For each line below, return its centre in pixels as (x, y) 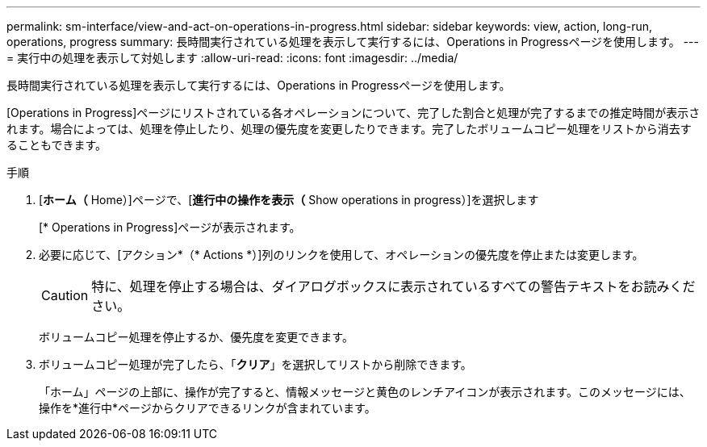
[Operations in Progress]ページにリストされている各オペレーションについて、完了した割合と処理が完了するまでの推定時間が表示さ (353, 113)
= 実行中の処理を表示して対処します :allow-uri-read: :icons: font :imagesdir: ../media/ (232, 58)
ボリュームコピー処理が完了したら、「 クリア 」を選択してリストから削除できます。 (255, 364)
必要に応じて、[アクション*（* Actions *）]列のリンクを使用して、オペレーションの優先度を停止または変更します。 (341, 255)
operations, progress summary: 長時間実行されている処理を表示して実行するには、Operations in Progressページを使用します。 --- (353, 42)
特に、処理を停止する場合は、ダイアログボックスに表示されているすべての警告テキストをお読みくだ (393, 286)
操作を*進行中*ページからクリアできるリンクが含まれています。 (207, 408)
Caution (65, 295)
